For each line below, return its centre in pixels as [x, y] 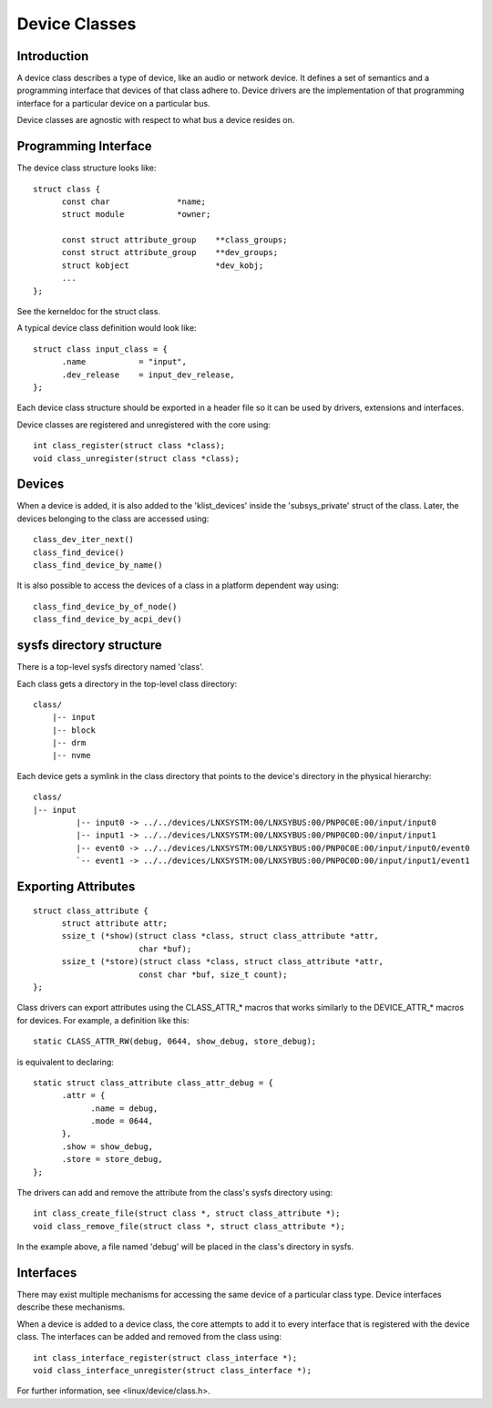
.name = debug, [124, 1108]
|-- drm [69, 743]
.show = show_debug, [108, 1146]
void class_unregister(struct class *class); [137, 458]
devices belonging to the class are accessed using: [113, 519]
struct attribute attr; [115, 923]
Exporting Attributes [76, 887]
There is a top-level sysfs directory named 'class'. [110, 667]
